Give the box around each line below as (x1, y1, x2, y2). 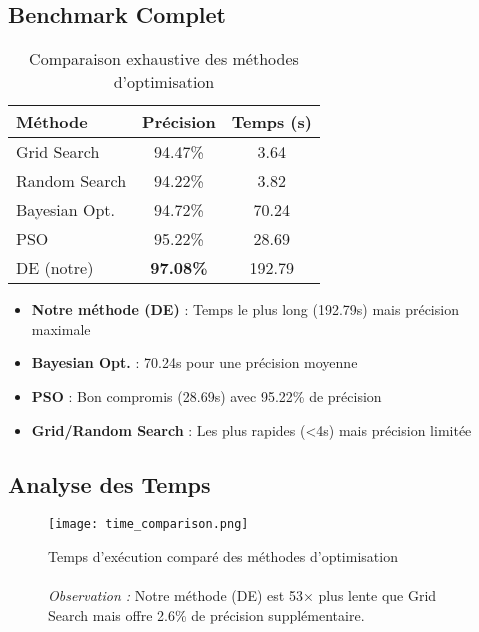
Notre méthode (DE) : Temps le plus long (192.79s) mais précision (31, 299, 459, 320)
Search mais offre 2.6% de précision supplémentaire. (48, 604, 365, 625)
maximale (31, 318, 91, 339)
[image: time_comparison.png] (48, 517, 249, 532)
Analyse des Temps (8, 468, 211, 499)
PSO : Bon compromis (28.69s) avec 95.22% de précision (31, 385, 382, 406)
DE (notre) (16, 256, 94, 280)
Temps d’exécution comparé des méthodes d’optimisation (48, 546, 398, 567)
